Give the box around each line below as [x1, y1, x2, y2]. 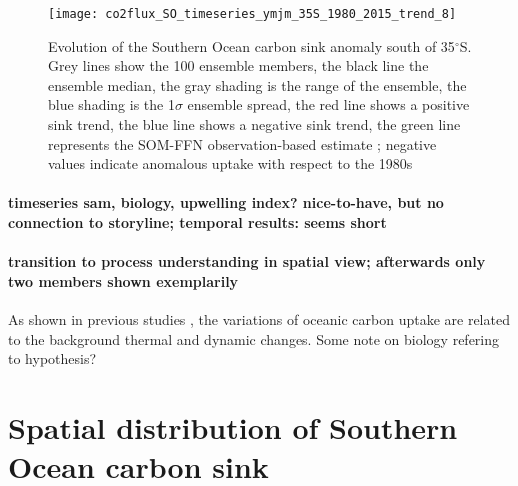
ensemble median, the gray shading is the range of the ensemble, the [48, 74, 467, 95]
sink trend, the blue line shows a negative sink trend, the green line [48, 114, 461, 135]
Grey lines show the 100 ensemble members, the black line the [48, 55, 429, 76]
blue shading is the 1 [48, 94, 175, 115]
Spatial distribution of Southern [8, 406, 458, 447]
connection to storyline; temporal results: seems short [8, 212, 387, 232]
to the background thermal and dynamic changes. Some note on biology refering [8, 328, 500, 349]
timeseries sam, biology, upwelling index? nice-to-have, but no [8, 192, 444, 213]
